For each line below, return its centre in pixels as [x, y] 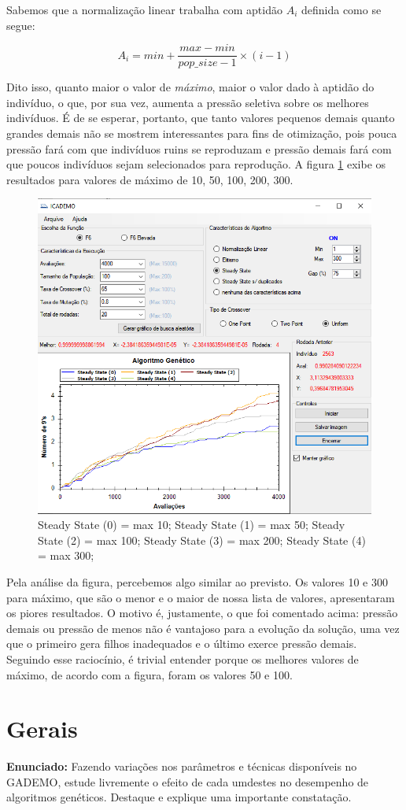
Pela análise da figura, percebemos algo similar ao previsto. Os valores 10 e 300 [197, 581]
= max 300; [66, 555]
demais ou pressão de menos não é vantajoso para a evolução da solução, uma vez [203, 628]
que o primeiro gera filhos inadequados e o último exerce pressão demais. [182, 644]
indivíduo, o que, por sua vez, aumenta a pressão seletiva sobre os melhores [188, 102]
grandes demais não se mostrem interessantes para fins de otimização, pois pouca [202, 133]
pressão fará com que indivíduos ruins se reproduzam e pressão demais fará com [199, 148]
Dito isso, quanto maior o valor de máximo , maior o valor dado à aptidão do [190, 87]
